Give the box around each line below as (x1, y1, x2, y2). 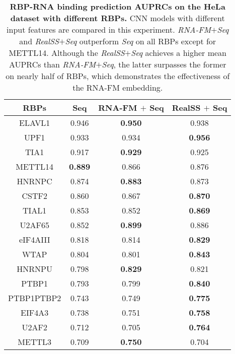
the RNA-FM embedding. (72, 82, 163, 93)
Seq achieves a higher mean (131, 47, 226, 58)
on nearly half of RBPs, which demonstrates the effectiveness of (6, 70, 230, 82)
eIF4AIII (19, 234, 50, 245)
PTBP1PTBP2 (8, 292, 61, 304)
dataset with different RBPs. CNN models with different (10, 12, 225, 24)
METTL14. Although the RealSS (9, 47, 125, 58)
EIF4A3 (21, 307, 49, 318)
